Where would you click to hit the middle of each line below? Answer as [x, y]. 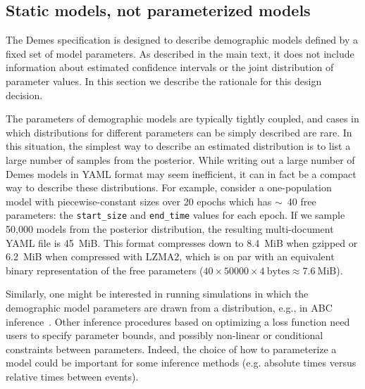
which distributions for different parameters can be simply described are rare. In [179, 132]
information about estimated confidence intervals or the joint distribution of [170, 67]
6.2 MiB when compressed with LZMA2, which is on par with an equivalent [170, 256]
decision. [24, 95]
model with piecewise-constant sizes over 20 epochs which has [139, 201]
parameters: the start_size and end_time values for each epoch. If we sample [175, 215]
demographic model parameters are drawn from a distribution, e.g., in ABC [169, 307]
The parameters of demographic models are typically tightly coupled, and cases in [182, 119]
